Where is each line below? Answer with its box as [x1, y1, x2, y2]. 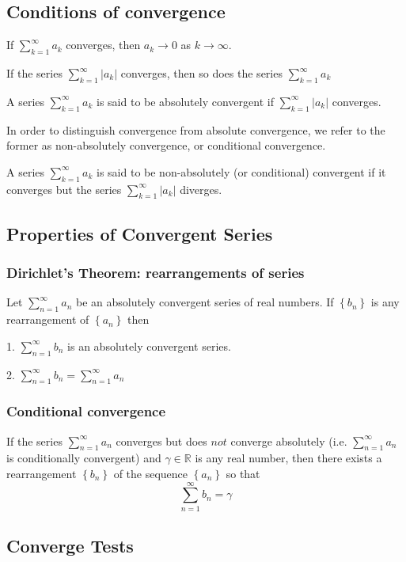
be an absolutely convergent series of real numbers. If [76, 294, 334, 310]
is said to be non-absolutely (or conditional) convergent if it [97, 163, 386, 180]
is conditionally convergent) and [6, 450, 161, 466]
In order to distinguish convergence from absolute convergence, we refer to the [6, 121, 385, 138]
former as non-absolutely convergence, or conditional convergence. [6, 137, 326, 154]
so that [226, 465, 260, 481]
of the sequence [113, 465, 188, 481]
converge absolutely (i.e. [230, 432, 347, 449]
